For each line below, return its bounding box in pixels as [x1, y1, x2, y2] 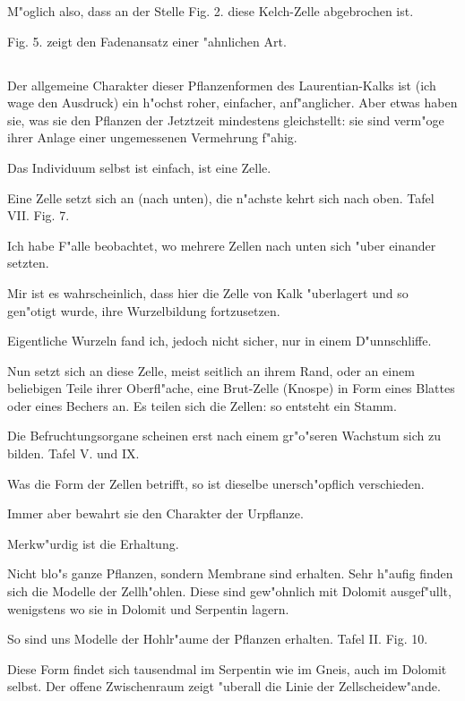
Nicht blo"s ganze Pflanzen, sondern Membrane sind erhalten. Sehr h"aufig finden [7, 564, 453, 583]
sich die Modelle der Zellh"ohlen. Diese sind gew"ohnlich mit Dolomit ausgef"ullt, [7, 582, 452, 601]
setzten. [7, 253, 49, 272]
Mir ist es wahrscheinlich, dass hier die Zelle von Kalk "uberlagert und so [7, 283, 409, 302]
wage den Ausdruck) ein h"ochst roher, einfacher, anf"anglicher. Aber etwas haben [7, 93, 458, 112]
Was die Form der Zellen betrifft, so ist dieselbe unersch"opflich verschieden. [7, 474, 425, 492]
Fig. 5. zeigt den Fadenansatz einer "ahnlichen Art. [7, 31, 287, 50]
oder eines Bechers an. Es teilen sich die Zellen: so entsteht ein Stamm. [7, 396, 397, 415]
